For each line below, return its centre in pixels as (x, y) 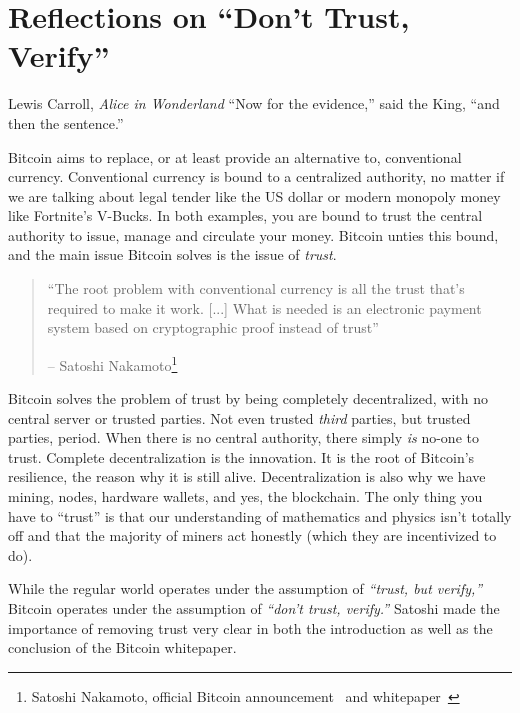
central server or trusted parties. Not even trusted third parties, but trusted (239, 417)
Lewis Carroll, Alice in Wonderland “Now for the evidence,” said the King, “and (254, 103)
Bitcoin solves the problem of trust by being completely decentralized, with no (248, 398)
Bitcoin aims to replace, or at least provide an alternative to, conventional (235, 156)
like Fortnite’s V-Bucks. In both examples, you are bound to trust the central (245, 215)
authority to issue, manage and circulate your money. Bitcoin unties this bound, (253, 234)
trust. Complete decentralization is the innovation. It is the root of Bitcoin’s (241, 456)
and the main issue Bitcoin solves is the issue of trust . (172, 254)
